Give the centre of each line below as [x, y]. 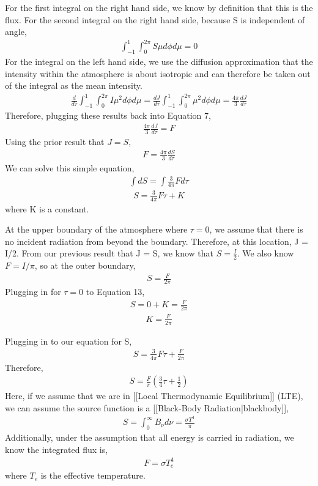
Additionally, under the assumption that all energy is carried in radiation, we [150, 437]
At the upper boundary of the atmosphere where [96, 229]
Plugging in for [33, 292]
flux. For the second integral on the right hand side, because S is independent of [155, 19]
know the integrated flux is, [57, 449]
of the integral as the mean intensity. [74, 85]
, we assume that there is [256, 229]
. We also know [265, 253]
